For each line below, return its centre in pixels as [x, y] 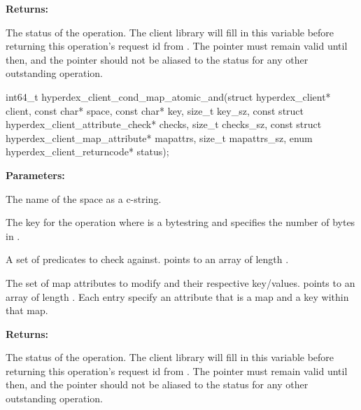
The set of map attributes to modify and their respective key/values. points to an [180, 282]
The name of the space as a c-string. [84, 198]
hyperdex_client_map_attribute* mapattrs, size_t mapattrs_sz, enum [159, 137]
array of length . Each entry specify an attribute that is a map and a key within [177, 296]
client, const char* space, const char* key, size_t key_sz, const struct [155, 110]
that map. [27, 310]
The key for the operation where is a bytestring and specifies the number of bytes [180, 222]
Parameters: [35, 175]
